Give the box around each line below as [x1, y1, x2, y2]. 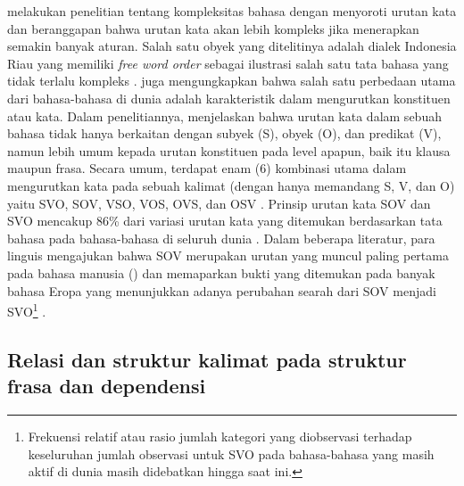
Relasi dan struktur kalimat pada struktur [7, 345, 407, 373]
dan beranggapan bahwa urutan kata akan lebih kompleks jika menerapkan [7, 19, 419, 37]
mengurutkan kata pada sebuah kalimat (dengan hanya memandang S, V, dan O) [7, 176, 455, 194]
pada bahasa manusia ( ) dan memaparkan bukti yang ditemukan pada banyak [7, 263, 435, 282]
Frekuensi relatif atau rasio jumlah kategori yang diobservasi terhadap [28, 426, 412, 445]
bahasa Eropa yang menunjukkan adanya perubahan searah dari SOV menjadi [7, 281, 436, 300]
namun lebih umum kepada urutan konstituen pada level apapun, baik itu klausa [7, 141, 451, 160]
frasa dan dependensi [7, 372, 206, 400]
